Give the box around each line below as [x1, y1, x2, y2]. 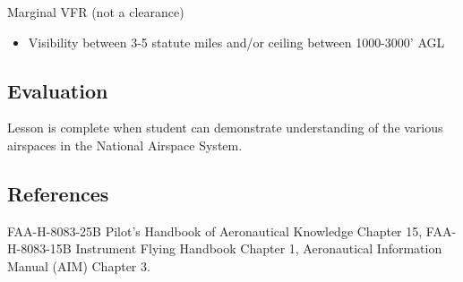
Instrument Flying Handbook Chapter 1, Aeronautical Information [75, 239, 442, 258]
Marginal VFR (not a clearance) [7, 3, 184, 21]
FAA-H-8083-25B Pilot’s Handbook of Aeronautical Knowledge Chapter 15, [7, 221, 423, 240]
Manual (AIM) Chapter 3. [7, 256, 150, 275]
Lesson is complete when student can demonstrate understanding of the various [7, 118, 443, 137]
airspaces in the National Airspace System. [7, 135, 243, 154]
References [7, 179, 109, 207]
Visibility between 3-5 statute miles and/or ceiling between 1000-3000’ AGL [28, 32, 445, 51]
